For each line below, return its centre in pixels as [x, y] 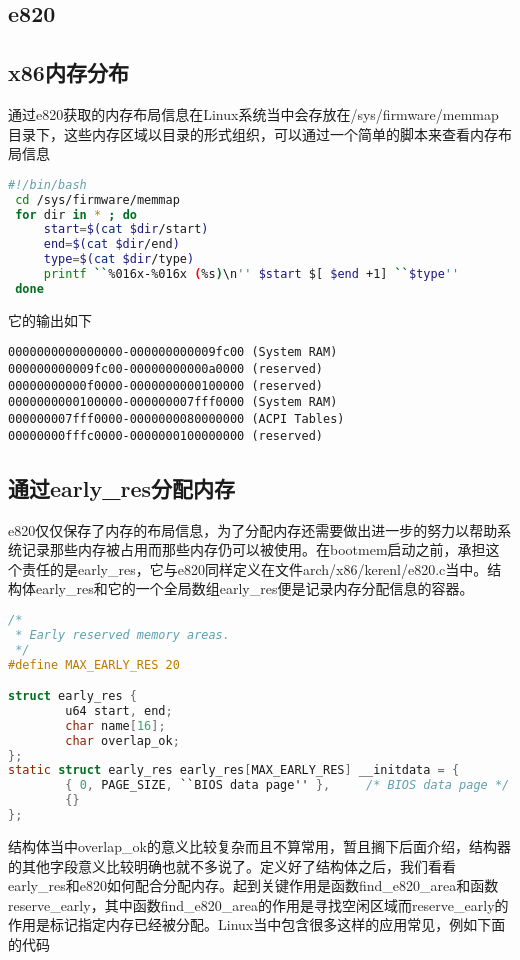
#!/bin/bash [47, 184]
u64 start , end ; [119, 710]
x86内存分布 [68, 72]
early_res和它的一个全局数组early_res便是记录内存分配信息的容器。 [254, 588]
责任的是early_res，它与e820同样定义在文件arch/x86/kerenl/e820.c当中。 [254, 568]
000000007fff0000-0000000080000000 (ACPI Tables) [176, 418]
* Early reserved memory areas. [122, 634]
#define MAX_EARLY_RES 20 [94, 664]
